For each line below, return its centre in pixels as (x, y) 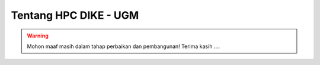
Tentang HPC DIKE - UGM (75, 15)
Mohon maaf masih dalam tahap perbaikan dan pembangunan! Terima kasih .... (124, 46)
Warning (38, 36)
